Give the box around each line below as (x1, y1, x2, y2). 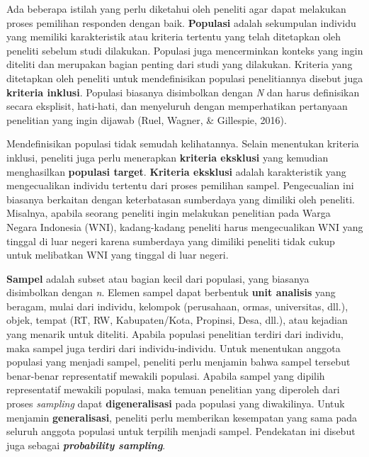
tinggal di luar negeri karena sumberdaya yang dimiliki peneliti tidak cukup (6, 233, 335, 248)
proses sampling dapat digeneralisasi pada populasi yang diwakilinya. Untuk (6, 396, 345, 411)
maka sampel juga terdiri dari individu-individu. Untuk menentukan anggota (6, 340, 341, 355)
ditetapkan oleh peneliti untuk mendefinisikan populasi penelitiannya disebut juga (6, 70, 363, 85)
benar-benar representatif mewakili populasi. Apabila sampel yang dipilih (6, 368, 325, 383)
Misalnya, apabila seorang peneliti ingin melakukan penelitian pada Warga (6, 205, 331, 220)
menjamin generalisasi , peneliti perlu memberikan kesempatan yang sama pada (6, 410, 357, 424)
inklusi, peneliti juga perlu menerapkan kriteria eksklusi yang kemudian (6, 149, 329, 164)
